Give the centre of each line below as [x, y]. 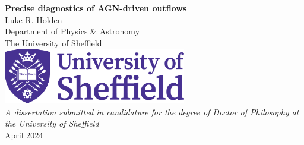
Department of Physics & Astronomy [72, 31]
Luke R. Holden [34, 19]
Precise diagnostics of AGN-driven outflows [96, 8]
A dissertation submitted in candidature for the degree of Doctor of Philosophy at [152, 111]
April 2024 [24, 135]
